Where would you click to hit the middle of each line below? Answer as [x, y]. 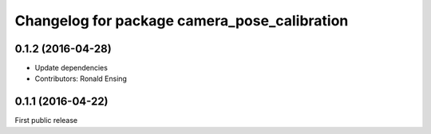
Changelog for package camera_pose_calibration [182, 21]
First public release [46, 121]
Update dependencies [71, 68]
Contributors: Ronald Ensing [81, 78]
